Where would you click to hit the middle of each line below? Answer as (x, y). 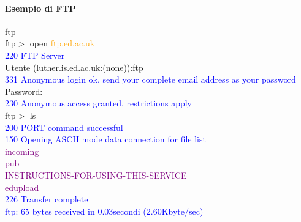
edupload (22, 187)
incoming (22, 151)
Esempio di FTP (40, 8)
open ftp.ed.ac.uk (62, 43)
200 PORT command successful (64, 127)
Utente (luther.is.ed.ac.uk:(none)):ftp (74, 67)
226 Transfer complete (47, 199)
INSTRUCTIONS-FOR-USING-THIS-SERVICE (96, 175)
